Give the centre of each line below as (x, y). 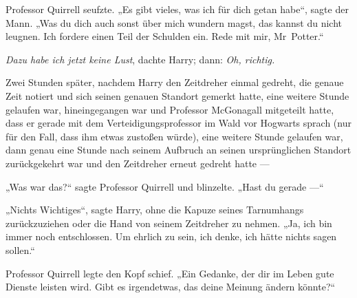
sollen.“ (20, 249)
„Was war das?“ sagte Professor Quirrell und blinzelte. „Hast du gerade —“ (165, 186)
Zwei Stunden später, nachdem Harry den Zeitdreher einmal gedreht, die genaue (175, 82)
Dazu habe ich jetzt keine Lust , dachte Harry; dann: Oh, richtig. (140, 59)
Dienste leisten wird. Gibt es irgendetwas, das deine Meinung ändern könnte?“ (171, 287)
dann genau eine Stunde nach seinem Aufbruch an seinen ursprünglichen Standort (178, 150)
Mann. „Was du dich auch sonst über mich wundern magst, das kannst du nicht (174, 22)
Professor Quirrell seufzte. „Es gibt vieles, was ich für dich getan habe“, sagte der (177, 9)
